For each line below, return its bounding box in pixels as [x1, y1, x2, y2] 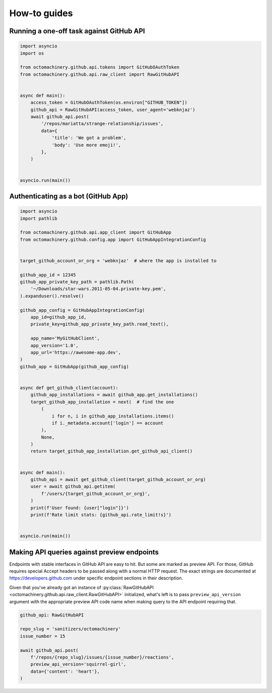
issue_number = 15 [20, 633, 65, 639]
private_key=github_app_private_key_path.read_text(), [30, 321, 169, 327]
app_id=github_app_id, [30, 314, 87, 320]
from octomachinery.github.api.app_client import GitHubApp [20, 229, 172, 236]
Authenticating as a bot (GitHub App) [9, 192, 128, 200]
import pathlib [20, 215, 57, 221]
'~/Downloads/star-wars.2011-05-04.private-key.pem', [30, 286, 166, 292]
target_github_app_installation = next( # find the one [30, 399, 174, 405]
